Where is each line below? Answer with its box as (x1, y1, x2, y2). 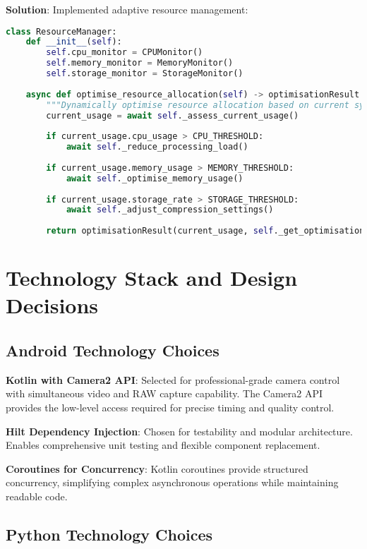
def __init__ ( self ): (25, 37, 122, 47)
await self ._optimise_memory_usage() (66, 173, 243, 183)
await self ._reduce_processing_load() (66, 142, 248, 152)
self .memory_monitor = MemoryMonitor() (46, 58, 234, 68)
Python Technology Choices (6, 524, 213, 545)
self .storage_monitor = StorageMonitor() (46, 68, 243, 79)
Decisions (6, 291, 99, 320)
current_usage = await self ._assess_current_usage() (46, 110, 299, 121)
